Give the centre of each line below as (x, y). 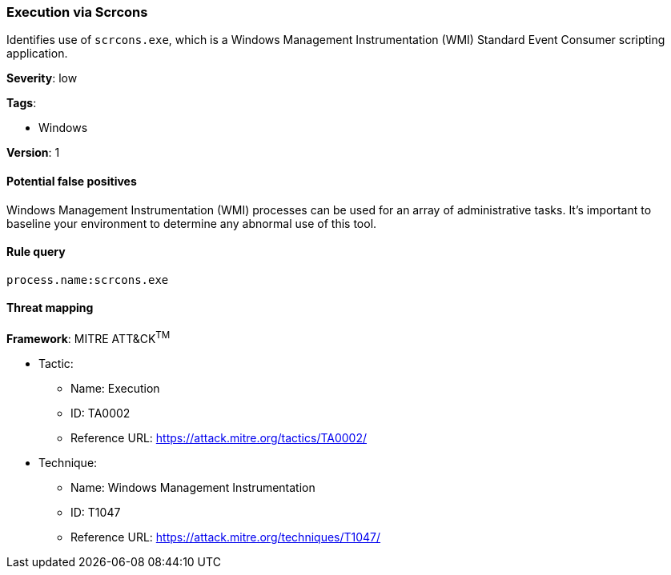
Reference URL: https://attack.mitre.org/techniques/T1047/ (226, 537)
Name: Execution (115, 388)
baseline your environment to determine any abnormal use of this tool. (192, 223)
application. (37, 54)
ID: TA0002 (100, 413)
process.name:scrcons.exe (88, 280)
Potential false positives (72, 181)
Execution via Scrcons (77, 12)
